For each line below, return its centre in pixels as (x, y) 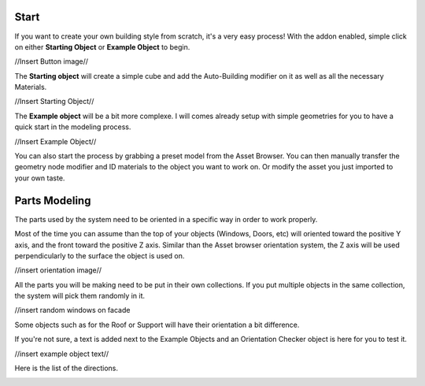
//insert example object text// (62, 354)
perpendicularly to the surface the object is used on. (100, 255)
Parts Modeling (53, 200)
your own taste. (40, 178)
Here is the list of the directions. (66, 368)
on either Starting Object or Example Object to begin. (102, 46)
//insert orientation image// (58, 270)
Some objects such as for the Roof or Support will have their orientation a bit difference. (157, 325)
